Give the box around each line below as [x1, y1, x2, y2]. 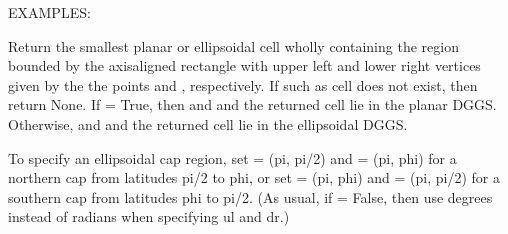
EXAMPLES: [8, 2, 91, 22]
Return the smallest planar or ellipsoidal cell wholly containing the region [8, 35, 459, 56]
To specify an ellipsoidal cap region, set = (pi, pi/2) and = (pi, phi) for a [8, 147, 457, 168]
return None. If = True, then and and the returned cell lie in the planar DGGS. [8, 94, 497, 115]
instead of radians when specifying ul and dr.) [8, 206, 290, 227]
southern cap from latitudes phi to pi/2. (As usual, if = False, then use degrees [8, 186, 493, 207]
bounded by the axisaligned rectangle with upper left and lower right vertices [8, 55, 481, 76]
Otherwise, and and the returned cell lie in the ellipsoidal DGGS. [8, 113, 408, 134]
